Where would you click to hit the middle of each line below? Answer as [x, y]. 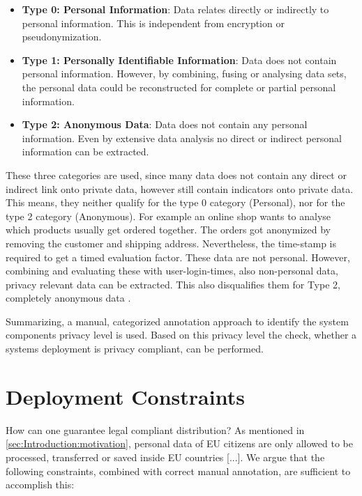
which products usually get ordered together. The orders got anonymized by [168, 230]
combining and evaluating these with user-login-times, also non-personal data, [172, 271]
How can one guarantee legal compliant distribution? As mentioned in [155, 429]
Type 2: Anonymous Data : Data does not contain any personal [165, 124]
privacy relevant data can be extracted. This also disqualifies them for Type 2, [173, 284]
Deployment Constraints [125, 396]
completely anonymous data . [68, 298]
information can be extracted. [85, 152]
